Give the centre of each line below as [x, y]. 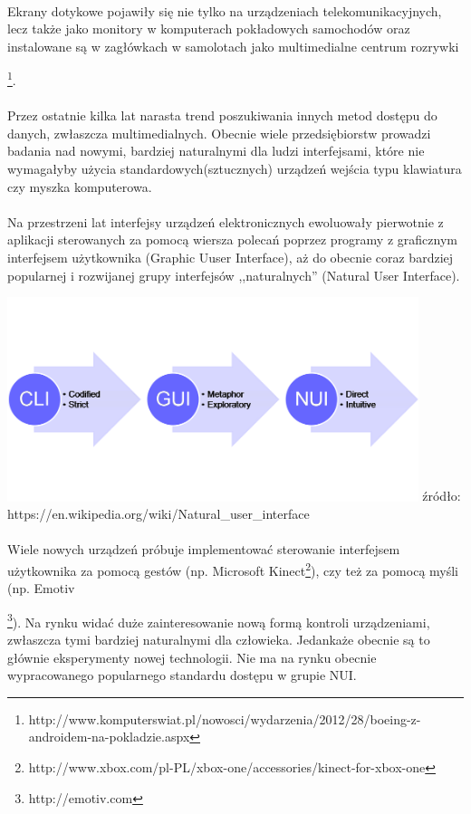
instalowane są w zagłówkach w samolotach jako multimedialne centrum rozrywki [233, 46]
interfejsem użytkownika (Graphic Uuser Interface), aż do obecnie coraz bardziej [231, 257]
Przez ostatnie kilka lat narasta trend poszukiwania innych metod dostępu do [222, 115]
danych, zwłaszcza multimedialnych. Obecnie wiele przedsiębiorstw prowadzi [219, 133]
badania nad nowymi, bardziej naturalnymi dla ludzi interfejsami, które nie [216, 151]
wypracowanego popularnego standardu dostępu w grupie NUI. [182, 675]
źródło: [442, 496]
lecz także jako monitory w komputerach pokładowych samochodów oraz [209, 29]
